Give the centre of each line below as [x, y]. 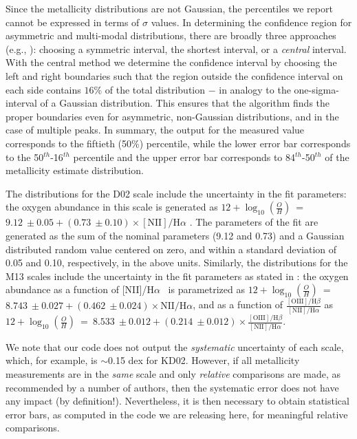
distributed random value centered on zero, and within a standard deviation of [171, 249]
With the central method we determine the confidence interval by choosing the [171, 62]
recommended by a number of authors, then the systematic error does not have [172, 387]
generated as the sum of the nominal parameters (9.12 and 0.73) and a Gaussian [175, 235]
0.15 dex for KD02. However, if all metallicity [204, 360]
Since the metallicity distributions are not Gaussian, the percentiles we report [169, 8]
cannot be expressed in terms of [73, 22]
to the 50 [25, 157]
